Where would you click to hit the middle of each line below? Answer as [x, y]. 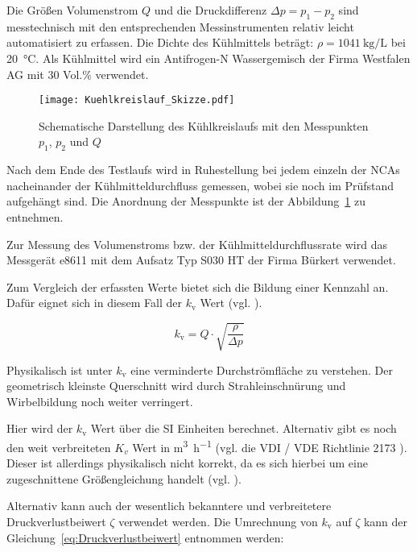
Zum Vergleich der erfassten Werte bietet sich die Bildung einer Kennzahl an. [198, 286]
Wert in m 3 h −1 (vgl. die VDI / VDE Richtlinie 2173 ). [270, 446]
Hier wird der [40, 428]
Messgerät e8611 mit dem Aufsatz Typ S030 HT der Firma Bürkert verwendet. [201, 260]
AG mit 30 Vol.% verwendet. [78, 74]
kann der [386, 521]
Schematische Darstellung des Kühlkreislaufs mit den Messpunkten [204, 125]
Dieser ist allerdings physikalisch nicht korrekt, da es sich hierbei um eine [187, 463]
